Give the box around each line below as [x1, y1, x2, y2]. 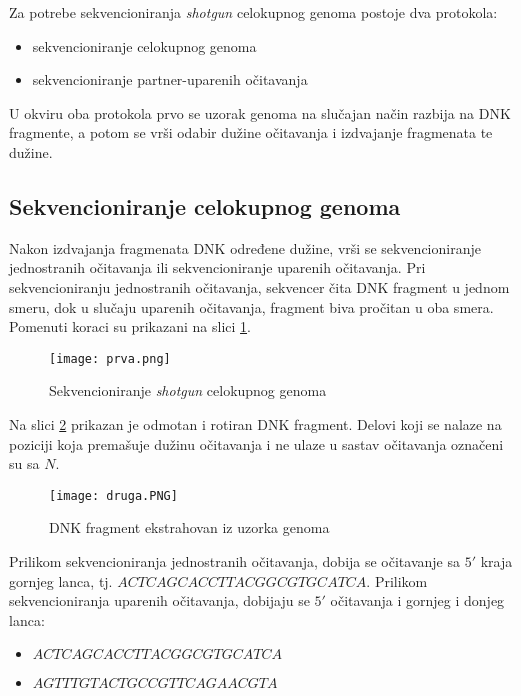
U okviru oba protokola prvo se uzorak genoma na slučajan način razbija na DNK [9, 102, 511, 123]
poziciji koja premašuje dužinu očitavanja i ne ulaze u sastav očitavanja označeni [9, 433, 504, 454]
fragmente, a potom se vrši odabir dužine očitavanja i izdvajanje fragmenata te [9, 122, 493, 143]
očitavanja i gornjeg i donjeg [330, 590, 505, 611]
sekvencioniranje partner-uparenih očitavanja [32, 69, 308, 90]
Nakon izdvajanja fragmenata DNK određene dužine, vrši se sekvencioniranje [9, 237, 481, 258]
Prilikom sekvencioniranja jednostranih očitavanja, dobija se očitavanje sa [9, 551, 460, 572]
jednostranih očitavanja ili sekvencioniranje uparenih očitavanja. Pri [9, 257, 426, 278]
